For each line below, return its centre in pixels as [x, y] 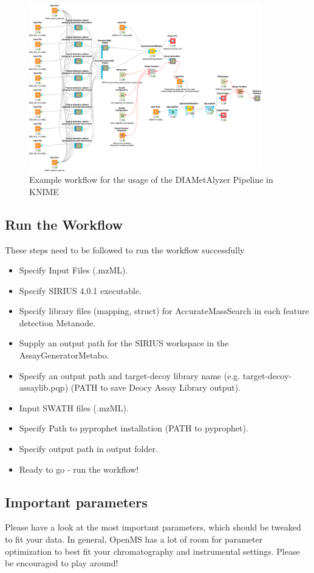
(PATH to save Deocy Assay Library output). [156, 387]
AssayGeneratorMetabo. [64, 355]
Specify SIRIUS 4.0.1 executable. [80, 290]
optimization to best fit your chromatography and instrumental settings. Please [152, 551]
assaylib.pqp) [44, 387]
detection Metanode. [57, 322]
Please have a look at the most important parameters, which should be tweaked [153, 527]
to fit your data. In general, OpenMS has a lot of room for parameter [134, 539]
